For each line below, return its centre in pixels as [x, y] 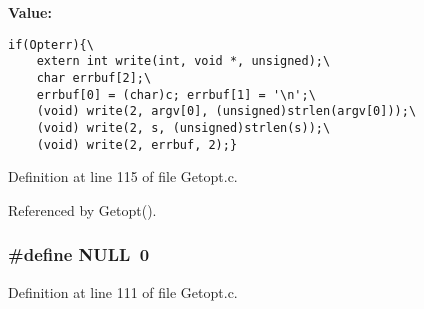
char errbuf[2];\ [94, 77]
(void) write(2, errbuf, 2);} [137, 144]
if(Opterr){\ [51, 44]
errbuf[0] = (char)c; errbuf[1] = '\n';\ [176, 94]
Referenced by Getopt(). [82, 209]
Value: [30, 12]
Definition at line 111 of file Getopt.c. [123, 291]
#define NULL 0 [79, 254]
